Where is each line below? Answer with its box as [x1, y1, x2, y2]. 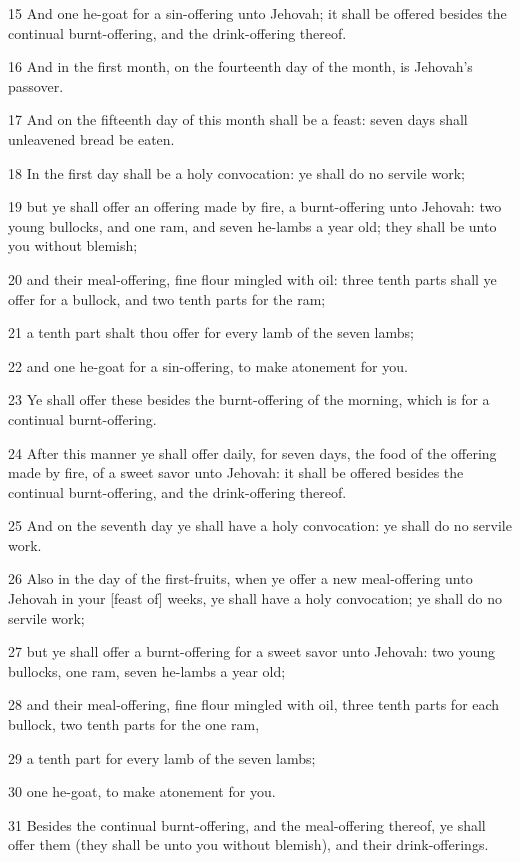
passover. [8, 75, 64, 96]
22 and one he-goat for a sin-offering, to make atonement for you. [8, 355, 408, 376]
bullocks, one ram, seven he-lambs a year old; [8, 660, 286, 681]
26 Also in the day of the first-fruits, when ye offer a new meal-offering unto [8, 568, 473, 589]
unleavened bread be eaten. [8, 128, 175, 149]
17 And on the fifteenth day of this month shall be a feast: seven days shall [8, 109, 468, 130]
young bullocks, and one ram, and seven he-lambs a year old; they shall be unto [8, 215, 497, 236]
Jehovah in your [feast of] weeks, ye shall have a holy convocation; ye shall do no [8, 588, 503, 609]
